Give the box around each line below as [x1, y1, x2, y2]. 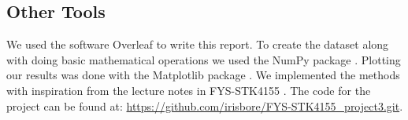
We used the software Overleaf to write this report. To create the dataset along [6, 36, 389, 53]
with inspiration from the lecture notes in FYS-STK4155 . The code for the [6, 82, 371, 98]
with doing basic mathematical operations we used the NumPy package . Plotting [6, 51, 401, 67]
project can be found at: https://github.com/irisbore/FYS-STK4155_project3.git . [6, 97, 403, 114]
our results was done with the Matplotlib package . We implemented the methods [6, 67, 400, 83]
